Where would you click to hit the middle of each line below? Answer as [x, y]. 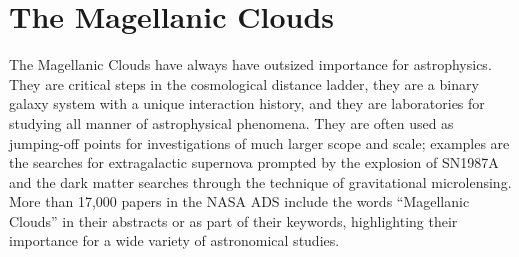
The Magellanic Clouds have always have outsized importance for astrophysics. [250, 64]
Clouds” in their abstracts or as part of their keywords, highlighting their [233, 220]
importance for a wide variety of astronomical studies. [174, 240]
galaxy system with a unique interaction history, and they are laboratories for [247, 103]
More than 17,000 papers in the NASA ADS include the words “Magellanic [239, 201]
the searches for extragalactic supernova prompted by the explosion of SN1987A [254, 162]
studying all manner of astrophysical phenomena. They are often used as [231, 122]
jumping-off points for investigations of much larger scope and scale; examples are [259, 142]
